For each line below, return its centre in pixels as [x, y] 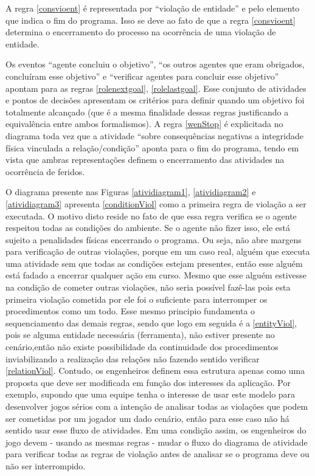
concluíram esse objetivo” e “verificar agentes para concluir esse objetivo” [142, 76]
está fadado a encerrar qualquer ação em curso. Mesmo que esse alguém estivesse [156, 275]
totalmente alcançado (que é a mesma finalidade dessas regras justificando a [147, 112]
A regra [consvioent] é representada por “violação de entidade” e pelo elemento [153, 8]
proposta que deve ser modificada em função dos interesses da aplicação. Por [148, 382]
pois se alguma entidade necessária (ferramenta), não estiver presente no [140, 335]
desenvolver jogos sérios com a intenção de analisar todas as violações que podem [157, 406]
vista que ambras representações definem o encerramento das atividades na [145, 160]
